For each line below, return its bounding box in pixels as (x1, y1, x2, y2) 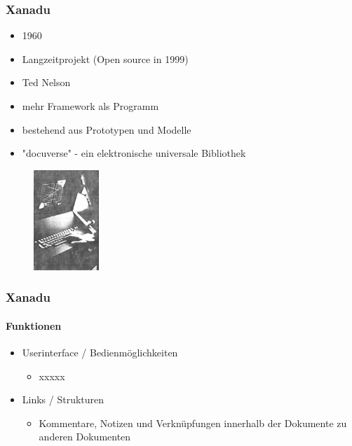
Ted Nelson (22, 75, 71, 90)
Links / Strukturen (22, 392, 104, 407)
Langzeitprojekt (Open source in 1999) (22, 51, 189, 66)
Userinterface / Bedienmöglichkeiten (22, 345, 178, 360)
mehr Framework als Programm (22, 99, 159, 113)
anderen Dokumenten (39, 429, 131, 444)
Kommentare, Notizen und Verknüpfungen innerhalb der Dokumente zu (39, 415, 347, 430)
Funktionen (6, 318, 62, 333)
